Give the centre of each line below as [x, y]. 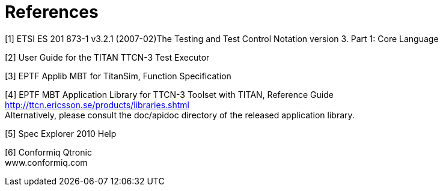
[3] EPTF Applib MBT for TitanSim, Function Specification [118, 76]
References [52, 12]
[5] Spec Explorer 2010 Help [61, 133]
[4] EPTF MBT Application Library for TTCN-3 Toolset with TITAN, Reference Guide [169, 94]
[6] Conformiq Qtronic [48, 152]
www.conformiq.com [46, 162]
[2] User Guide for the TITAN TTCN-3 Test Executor [107, 57]
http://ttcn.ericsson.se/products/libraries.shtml [97, 105]
